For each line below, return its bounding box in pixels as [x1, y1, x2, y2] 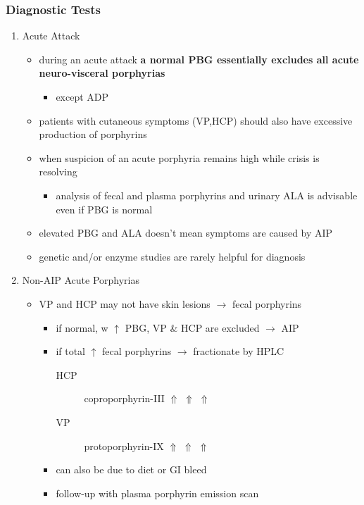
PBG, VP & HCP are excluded [125, 320, 260, 335]
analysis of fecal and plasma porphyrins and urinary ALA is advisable [56, 187, 358, 202]
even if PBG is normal [56, 201, 153, 216]
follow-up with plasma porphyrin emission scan [56, 485, 259, 500]
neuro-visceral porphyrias [39, 66, 165, 80]
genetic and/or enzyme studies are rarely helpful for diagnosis [39, 249, 306, 263]
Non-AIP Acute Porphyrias [22, 273, 140, 287]
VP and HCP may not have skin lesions [39, 296, 211, 311]
